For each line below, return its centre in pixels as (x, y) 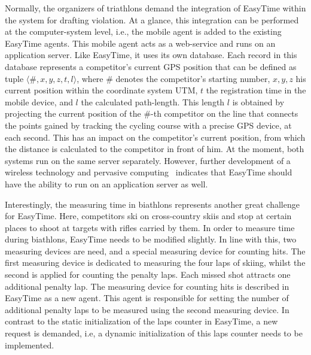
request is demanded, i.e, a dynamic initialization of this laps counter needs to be (154, 333)
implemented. (30, 345)
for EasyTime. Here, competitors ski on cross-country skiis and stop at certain (148, 216)
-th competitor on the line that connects (225, 113)
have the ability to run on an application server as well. (106, 183)
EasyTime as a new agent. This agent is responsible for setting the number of (147, 298)
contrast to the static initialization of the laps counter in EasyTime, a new (141, 321)
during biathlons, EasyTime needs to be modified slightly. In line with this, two (151, 239)
